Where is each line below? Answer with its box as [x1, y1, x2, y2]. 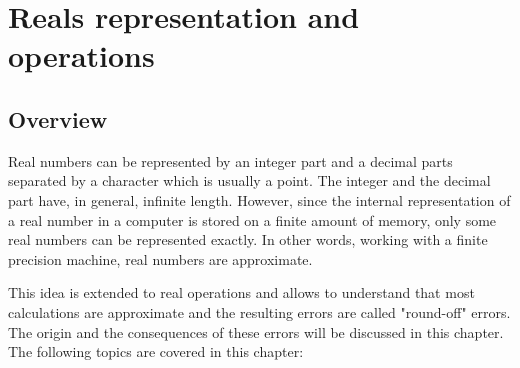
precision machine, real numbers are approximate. [8, 248, 313, 269]
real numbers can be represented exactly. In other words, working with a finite [8, 229, 488, 250]
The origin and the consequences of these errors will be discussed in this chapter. [8, 321, 504, 342]
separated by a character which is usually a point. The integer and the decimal [8, 170, 491, 191]
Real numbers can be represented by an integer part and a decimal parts [8, 150, 453, 171]
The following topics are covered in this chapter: [8, 341, 304, 362]
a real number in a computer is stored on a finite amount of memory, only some [8, 209, 497, 230]
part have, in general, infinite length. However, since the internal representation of [8, 189, 511, 210]
